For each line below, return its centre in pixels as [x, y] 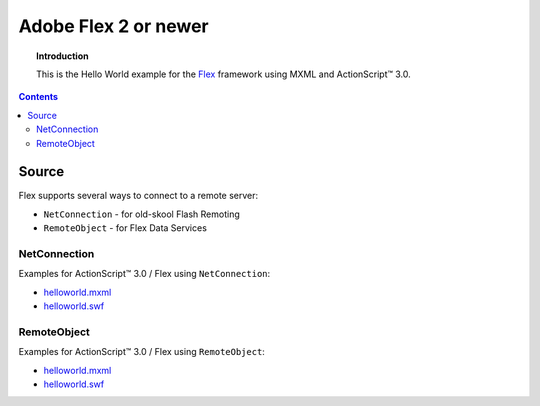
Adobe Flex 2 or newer [113, 26]
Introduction [62, 56]
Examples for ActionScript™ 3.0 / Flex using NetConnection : [144, 274]
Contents [38, 97]
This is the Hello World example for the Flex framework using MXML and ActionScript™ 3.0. [223, 74]
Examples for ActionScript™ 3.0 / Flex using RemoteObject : [141, 352]
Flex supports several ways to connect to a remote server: [138, 196]
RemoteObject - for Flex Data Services [125, 228]
